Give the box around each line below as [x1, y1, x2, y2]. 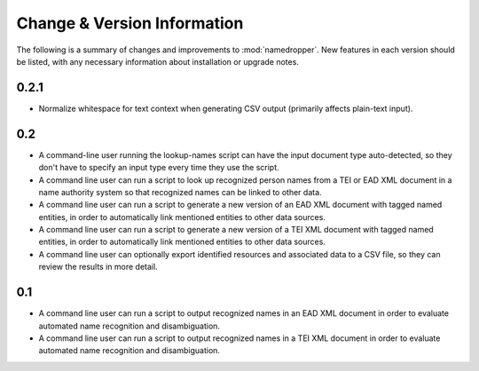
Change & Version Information [16, 13, 244, 33]
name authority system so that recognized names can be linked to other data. [38, 186, 323, 197]
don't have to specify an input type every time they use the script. [38, 162, 279, 173]
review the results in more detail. [38, 262, 159, 272]
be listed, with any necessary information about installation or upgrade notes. [16, 56, 299, 67]
